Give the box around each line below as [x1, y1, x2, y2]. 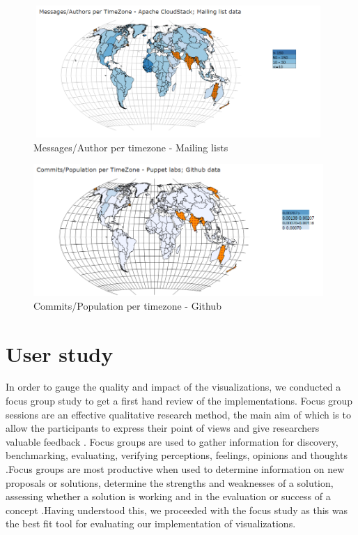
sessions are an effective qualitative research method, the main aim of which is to [6, 407, 351, 421]
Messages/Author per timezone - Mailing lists [33, 140, 228, 154]
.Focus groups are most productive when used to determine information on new [6, 462, 345, 476]
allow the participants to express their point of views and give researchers [6, 421, 320, 435]
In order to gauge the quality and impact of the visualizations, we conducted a [6, 379, 341, 394]
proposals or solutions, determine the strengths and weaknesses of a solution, [6, 475, 334, 490]
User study [6, 339, 114, 368]
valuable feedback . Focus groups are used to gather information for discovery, [6, 434, 338, 449]
